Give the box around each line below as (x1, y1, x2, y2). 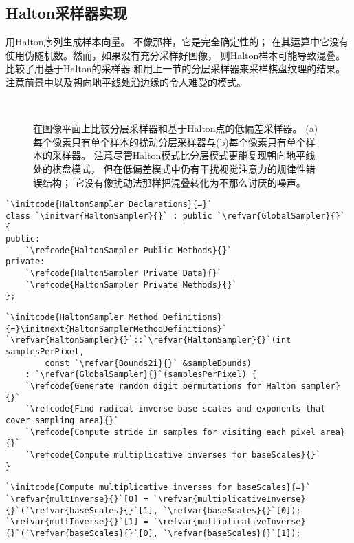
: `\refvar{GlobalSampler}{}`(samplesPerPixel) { (25, 370, 257, 380)
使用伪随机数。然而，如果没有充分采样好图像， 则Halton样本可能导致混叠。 (5, 47, 346, 62)
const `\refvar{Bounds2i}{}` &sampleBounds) (45, 358, 252, 368)
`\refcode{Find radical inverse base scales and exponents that (25, 404, 326, 414)
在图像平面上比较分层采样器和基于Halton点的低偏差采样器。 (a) (33, 121, 318, 136)
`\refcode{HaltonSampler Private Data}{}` (25, 268, 222, 279)
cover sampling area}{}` (5, 415, 119, 425)
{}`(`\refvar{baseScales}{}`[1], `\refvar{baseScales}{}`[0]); (5, 505, 301, 515)
